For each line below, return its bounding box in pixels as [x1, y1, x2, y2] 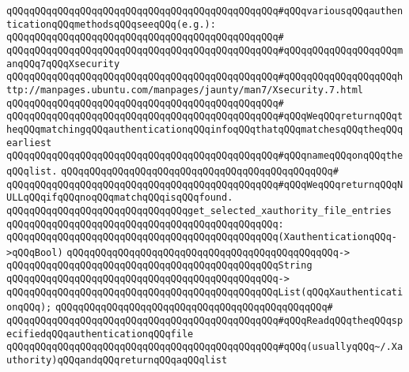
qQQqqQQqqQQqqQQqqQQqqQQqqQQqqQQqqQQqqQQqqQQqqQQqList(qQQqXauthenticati [6, 286, 403, 298]
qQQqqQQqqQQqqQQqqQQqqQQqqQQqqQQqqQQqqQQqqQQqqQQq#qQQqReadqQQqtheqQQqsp [6, 315, 403, 327]
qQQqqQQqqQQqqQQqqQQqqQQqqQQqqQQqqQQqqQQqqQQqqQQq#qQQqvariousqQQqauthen [6, 6, 403, 17]
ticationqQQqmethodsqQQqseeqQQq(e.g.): [6, 18, 216, 30]
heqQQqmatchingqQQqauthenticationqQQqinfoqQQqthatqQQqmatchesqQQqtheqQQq [6, 123, 403, 135]
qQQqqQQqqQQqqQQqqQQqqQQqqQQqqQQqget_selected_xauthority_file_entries [6, 205, 392, 216]
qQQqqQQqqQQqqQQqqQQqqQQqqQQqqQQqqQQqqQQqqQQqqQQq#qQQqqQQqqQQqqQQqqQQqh [6, 71, 403, 83]
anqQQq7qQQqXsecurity [6, 58, 120, 70]
